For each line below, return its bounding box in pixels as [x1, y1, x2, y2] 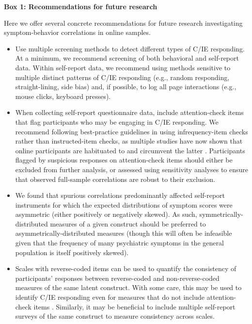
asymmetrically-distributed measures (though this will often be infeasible [15, 228, 232, 238]
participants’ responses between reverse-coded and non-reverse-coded [15, 273, 220, 283]
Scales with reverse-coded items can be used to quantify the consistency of [15, 263, 236, 274]
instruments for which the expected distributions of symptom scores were [15, 199, 233, 210]
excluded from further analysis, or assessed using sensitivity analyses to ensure [15, 164, 249, 174]
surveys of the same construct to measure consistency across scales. [15, 311, 215, 321]
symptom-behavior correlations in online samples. [4, 27, 151, 37]
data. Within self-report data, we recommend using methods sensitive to [15, 62, 231, 72]
